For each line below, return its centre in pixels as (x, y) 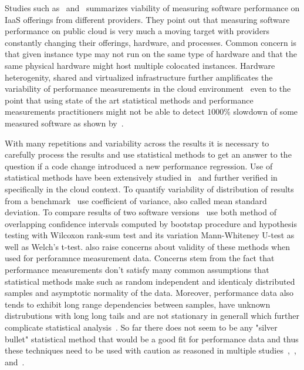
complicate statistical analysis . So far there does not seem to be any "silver (141, 327)
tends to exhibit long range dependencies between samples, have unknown (138, 304)
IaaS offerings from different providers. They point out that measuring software (147, 19)
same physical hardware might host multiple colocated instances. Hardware (140, 65)
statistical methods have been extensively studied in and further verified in (141, 177)
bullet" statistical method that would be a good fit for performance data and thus (152, 339)
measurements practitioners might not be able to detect (105, 111)
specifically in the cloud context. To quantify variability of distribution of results (149, 189)
